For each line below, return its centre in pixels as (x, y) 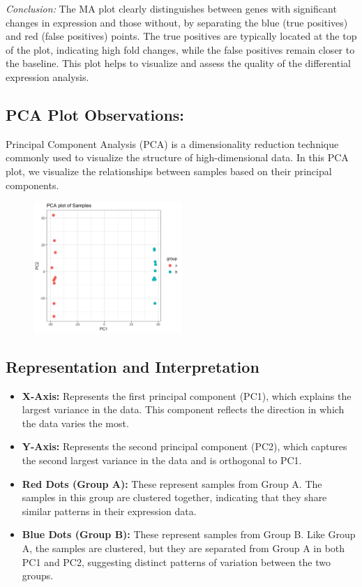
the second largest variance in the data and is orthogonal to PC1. (162, 460)
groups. (38, 575)
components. (32, 185)
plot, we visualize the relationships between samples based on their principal (169, 171)
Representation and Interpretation (133, 366)
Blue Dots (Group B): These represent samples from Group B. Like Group (189, 534)
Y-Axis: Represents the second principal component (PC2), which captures (184, 446)
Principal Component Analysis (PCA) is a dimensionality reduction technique (172, 143)
